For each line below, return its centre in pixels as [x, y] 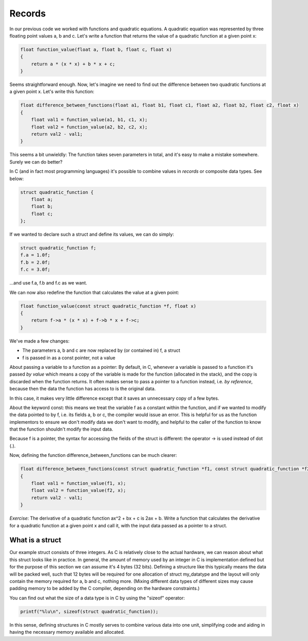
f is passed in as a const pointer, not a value [69, 358]
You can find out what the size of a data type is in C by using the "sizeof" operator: [97, 598]
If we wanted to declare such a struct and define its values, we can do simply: [92, 235]
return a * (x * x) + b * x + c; [73, 64]
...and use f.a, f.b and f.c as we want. [48, 283]
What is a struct [35, 540]
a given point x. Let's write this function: [52, 92]
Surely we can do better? [36, 162]
